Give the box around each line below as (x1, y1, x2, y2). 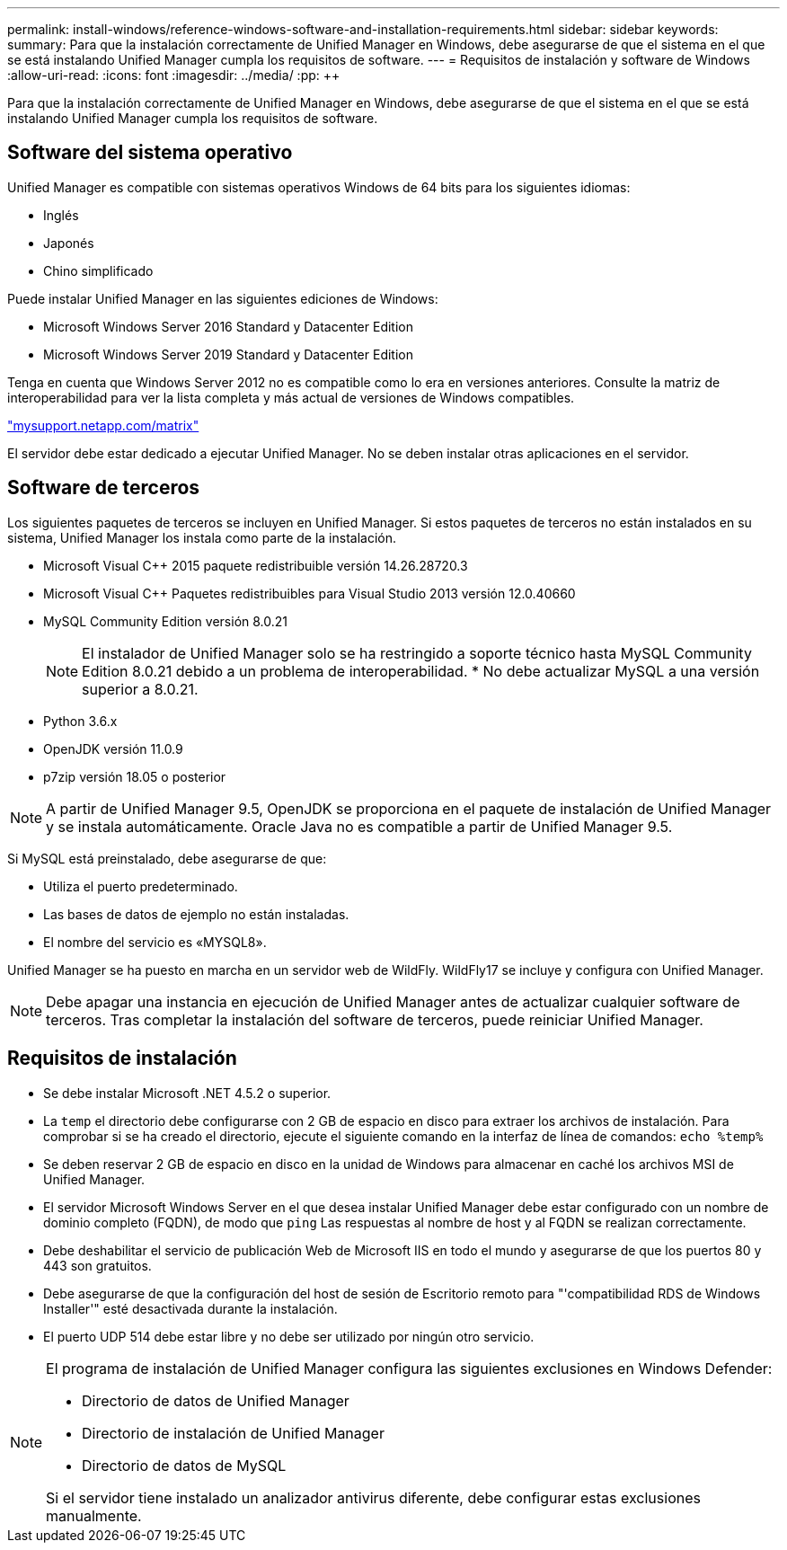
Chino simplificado (43, 262, 154, 279)
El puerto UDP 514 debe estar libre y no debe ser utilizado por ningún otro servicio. (43, 1328, 535, 1344)
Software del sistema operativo (7, 141, 293, 164)
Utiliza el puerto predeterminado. (43, 878, 238, 894)
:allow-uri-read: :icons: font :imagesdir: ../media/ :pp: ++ (7, 67, 340, 83)
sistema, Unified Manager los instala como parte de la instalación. (7, 529, 397, 545)
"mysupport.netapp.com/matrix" (7, 417, 199, 433)
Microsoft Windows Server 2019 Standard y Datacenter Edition (43, 346, 413, 362)
